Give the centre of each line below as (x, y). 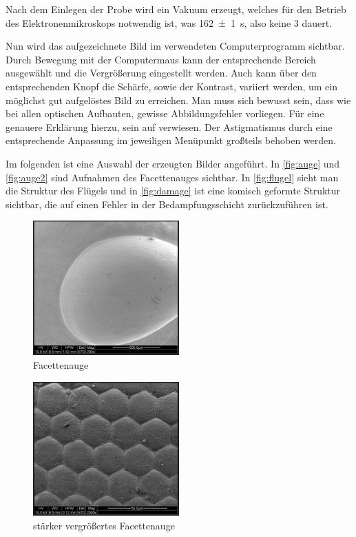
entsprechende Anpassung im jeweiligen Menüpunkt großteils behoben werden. (171, 140)
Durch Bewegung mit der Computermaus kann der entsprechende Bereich (161, 59)
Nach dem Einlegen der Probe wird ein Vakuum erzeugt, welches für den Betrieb (176, 9)
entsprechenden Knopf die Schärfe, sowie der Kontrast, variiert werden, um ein (171, 86)
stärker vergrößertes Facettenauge (104, 525)
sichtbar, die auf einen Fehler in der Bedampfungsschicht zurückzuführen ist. (167, 204)
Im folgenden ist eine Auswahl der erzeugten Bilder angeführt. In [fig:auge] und (173, 163)
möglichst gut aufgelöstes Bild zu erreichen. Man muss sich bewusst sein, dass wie (178, 100)
